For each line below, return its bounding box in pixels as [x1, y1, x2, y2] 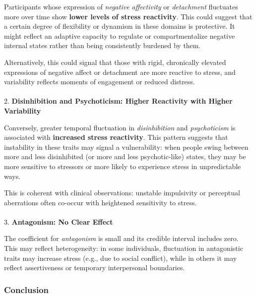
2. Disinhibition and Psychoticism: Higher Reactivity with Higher [4, 96, 233, 106]
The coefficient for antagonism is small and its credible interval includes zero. [4, 233, 239, 243]
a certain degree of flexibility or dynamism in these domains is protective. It [4, 21, 235, 31]
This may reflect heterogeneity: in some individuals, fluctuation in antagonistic [4, 243, 243, 253]
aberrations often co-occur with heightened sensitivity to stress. [4, 197, 197, 207]
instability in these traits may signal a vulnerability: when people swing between [4, 141, 249, 152]
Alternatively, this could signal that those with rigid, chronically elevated [4, 57, 226, 67]
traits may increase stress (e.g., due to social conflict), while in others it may [4, 252, 237, 263]
